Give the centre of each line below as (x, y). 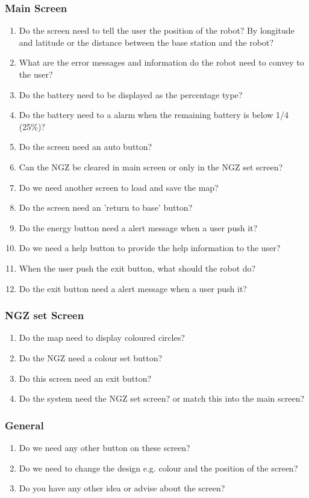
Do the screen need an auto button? (86, 147)
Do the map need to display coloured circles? (102, 338)
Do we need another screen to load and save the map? (119, 187)
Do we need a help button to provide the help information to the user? (150, 248)
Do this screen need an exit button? (85, 378)
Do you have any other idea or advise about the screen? (122, 488)
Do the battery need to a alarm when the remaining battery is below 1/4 (154, 115)
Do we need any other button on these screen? (105, 447)
